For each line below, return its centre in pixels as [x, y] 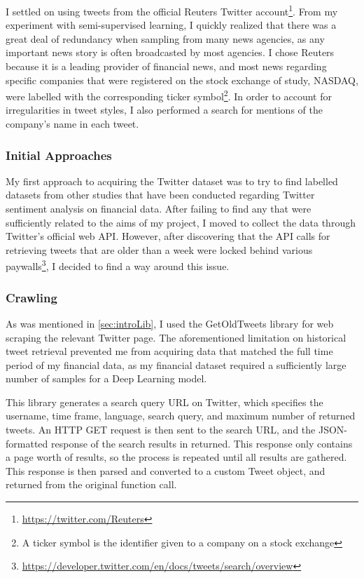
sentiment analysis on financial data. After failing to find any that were [159, 209]
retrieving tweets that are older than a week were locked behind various [159, 249]
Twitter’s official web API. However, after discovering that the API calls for [168, 236]
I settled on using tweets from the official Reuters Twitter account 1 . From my [172, 10]
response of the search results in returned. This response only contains [202, 443]
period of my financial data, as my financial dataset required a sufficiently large [176, 364]
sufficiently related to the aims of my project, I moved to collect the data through [181, 222]
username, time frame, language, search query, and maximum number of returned [181, 416]
